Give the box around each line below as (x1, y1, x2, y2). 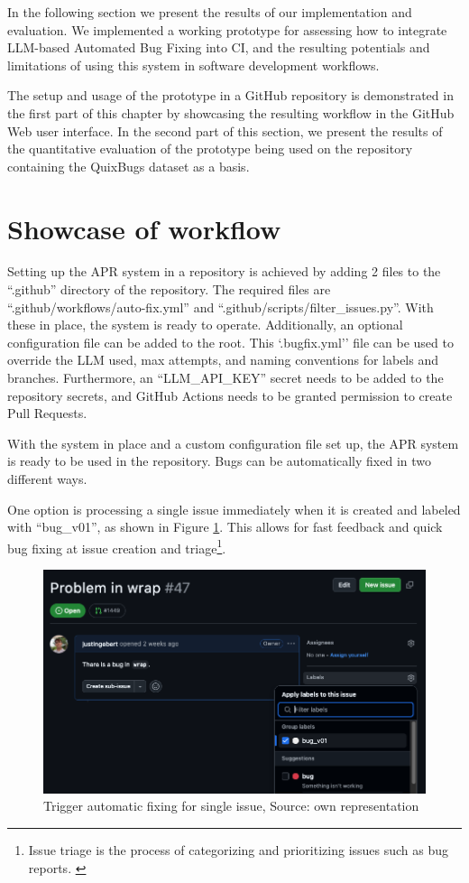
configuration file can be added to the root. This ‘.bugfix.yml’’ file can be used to (7, 332, 454, 351)
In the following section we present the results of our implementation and (7, 3, 412, 21)
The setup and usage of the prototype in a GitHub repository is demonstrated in (7, 86, 454, 105)
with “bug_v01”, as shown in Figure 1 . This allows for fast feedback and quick (7, 517, 443, 536)
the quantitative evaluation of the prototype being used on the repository (7, 139, 413, 158)
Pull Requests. (7, 404, 87, 423)
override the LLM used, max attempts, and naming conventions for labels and (7, 350, 438, 369)
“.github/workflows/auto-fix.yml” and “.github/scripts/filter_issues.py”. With (7, 297, 434, 316)
